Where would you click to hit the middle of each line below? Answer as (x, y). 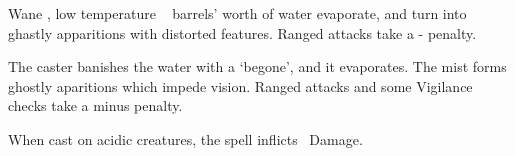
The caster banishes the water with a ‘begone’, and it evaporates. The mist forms (257, 66)
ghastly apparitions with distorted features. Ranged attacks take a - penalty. (242, 32)
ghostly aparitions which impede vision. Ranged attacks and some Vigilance (240, 85)
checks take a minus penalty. (95, 105)
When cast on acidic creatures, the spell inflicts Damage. (185, 138)
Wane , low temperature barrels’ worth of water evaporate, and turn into (237, 13)
